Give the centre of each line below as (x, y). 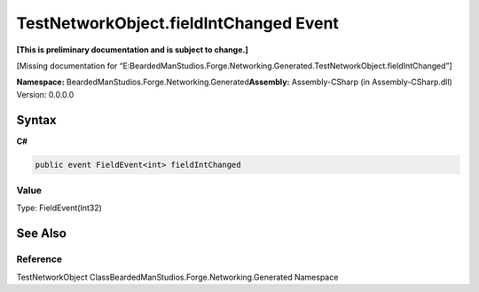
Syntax (36, 120)
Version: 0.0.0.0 (45, 94)
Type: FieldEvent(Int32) (59, 208)
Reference (39, 259)
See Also (41, 234)
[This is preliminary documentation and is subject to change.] (132, 50)
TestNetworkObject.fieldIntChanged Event (177, 23)
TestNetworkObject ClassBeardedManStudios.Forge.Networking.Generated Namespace (177, 277)
